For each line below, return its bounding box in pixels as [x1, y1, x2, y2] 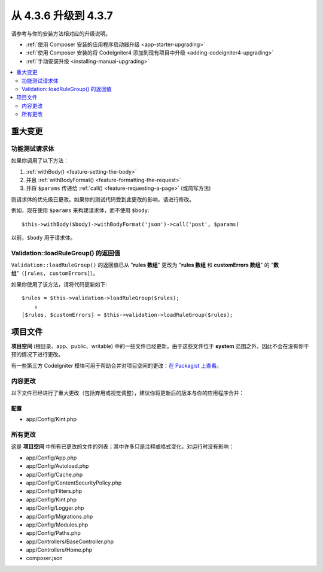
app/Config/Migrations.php [26, 513, 93, 520]
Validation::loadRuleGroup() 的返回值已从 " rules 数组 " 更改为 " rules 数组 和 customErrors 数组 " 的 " [11, 261, 274, 269]
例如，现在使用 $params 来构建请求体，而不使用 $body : [11, 207, 150, 214]
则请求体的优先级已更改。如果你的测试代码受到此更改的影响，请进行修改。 [11, 195, 194, 203]
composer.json [26, 555, 63, 562]
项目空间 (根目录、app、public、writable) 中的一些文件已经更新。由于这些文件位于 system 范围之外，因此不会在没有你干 [11, 342, 309, 350]
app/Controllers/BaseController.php [26, 538, 114, 545]
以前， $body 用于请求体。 [11, 234, 76, 241]
